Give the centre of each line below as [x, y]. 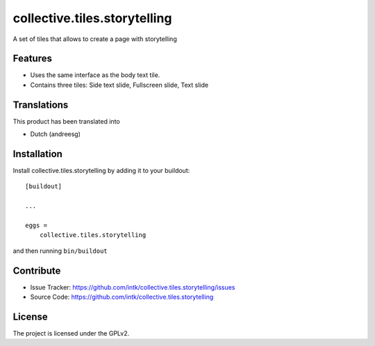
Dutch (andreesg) [56, 134]
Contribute [37, 271]
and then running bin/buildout [60, 251]
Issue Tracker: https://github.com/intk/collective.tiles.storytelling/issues [133, 287]
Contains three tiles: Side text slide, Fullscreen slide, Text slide [119, 85]
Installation [37, 154]
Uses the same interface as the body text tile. [95, 75]
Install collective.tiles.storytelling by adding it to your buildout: [101, 171]
